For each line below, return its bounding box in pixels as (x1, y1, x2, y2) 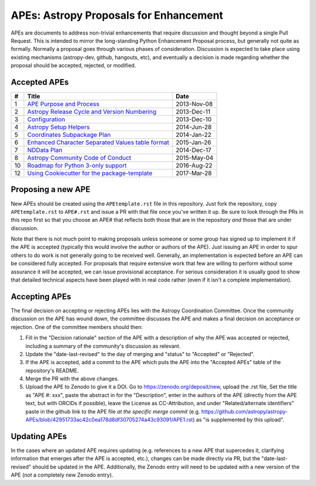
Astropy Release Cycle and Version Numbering (27, 108, 157, 116)
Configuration (27, 115, 66, 124)
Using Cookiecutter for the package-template (27, 169, 153, 177)
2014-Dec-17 (176, 146, 212, 155)
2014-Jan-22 (176, 131, 212, 139)
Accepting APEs (11, 292, 71, 302)
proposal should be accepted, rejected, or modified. (11, 62, 136, 69)
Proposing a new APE (11, 184, 91, 194)
